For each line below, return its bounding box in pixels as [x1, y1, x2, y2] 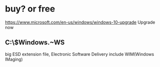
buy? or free [5, 3, 55, 14]
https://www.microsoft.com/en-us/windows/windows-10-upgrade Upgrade [5, 19, 155, 25]
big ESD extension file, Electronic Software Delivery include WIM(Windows [5, 51, 154, 57]
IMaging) [5, 56, 23, 62]
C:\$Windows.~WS [5, 39, 65, 47]
